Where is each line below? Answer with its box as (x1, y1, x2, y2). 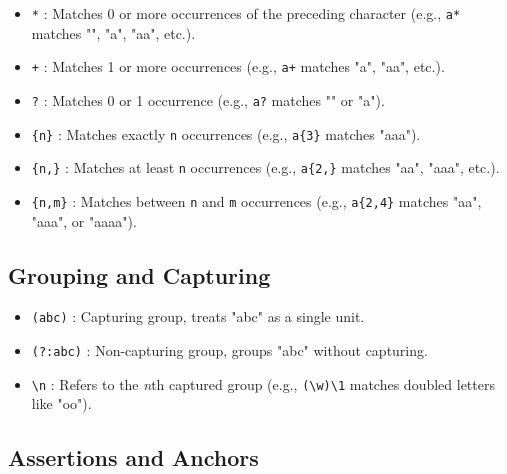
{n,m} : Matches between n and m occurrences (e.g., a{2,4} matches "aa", (31, 190, 482, 211)
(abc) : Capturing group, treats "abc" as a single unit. (31, 306, 365, 327)
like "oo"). (31, 393, 92, 414)
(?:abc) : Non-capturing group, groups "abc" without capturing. (31, 339, 428, 360)
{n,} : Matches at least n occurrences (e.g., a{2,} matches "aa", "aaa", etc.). (31, 157, 500, 178)
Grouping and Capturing (8, 259, 271, 290)
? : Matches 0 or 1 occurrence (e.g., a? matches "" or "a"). (31, 89, 385, 110)
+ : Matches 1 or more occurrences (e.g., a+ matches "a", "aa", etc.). (31, 56, 445, 77)
